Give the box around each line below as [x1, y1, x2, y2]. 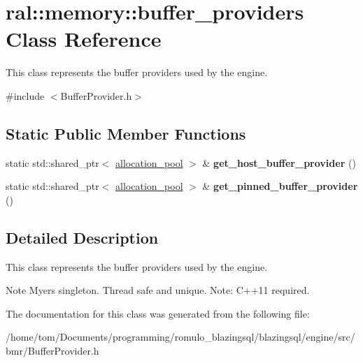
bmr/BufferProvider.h [6, 343, 99, 358]
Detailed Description [6, 226, 159, 248]
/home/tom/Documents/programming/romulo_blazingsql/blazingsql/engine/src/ [6, 329, 355, 344]
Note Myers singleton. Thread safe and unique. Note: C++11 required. [6, 283, 310, 297]
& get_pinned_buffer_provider [202, 179, 358, 193]
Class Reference [6, 24, 162, 53]
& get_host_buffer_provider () [202, 155, 356, 170]
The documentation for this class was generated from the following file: [6, 306, 310, 320]
